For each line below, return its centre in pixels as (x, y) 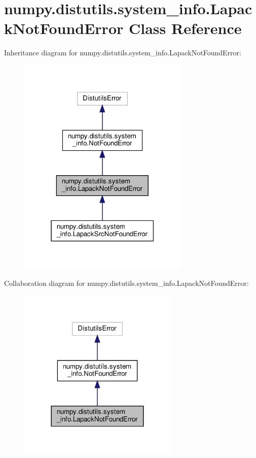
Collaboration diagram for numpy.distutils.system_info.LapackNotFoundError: (126, 283)
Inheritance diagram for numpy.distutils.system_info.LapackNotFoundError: (123, 53)
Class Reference (185, 28)
